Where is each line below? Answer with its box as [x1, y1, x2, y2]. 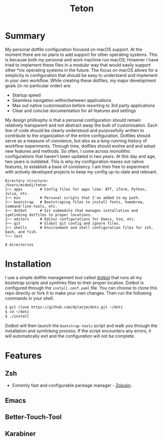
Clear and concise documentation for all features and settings [12, 108, 136, 114]
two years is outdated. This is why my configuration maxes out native [5, 158, 144, 164]
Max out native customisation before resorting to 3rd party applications [12, 102, 155, 108]
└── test [5, 233, 23, 239]
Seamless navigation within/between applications [12, 97, 112, 103]
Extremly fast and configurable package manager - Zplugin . [12, 382, 132, 388]
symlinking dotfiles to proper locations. [5, 212, 92, 217]
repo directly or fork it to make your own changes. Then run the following [5, 290, 152, 296]
